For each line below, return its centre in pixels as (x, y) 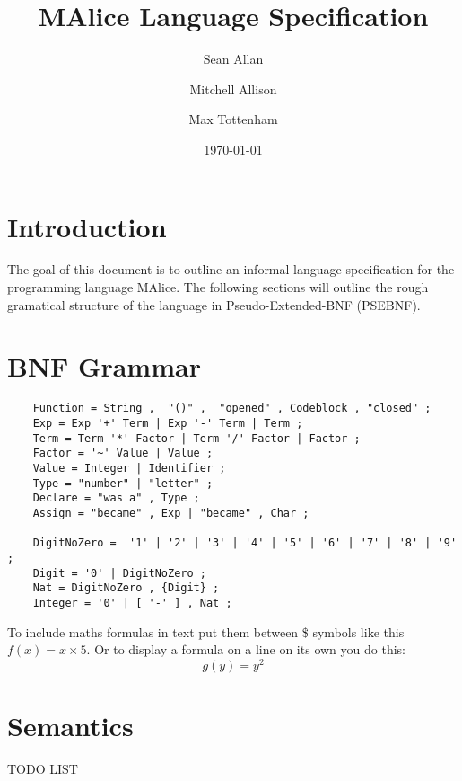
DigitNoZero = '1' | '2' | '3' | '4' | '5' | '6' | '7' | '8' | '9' (245, 543)
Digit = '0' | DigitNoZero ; (119, 573)
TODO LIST (43, 768)
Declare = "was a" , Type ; (116, 498)
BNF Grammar (104, 366)
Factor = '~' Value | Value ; (123, 453)
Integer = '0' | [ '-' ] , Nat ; (132, 603)
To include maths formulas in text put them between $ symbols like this (206, 631)
